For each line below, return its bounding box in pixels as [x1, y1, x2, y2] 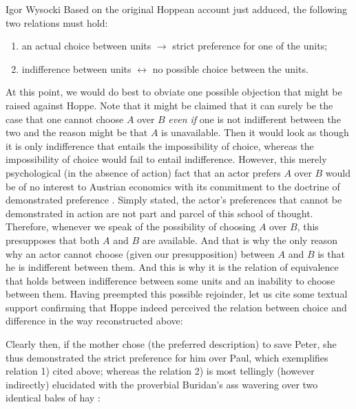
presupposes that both [6, 232, 100, 247]
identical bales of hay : [6, 390, 101, 405]
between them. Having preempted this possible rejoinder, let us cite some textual [6, 287, 348, 301]
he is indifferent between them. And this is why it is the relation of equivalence [6, 260, 339, 274]
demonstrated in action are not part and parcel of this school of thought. [6, 206, 313, 220]
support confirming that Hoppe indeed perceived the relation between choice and [6, 300, 347, 314]
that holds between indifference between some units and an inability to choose [6, 273, 335, 287]
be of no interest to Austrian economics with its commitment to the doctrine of [6, 179, 340, 193]
